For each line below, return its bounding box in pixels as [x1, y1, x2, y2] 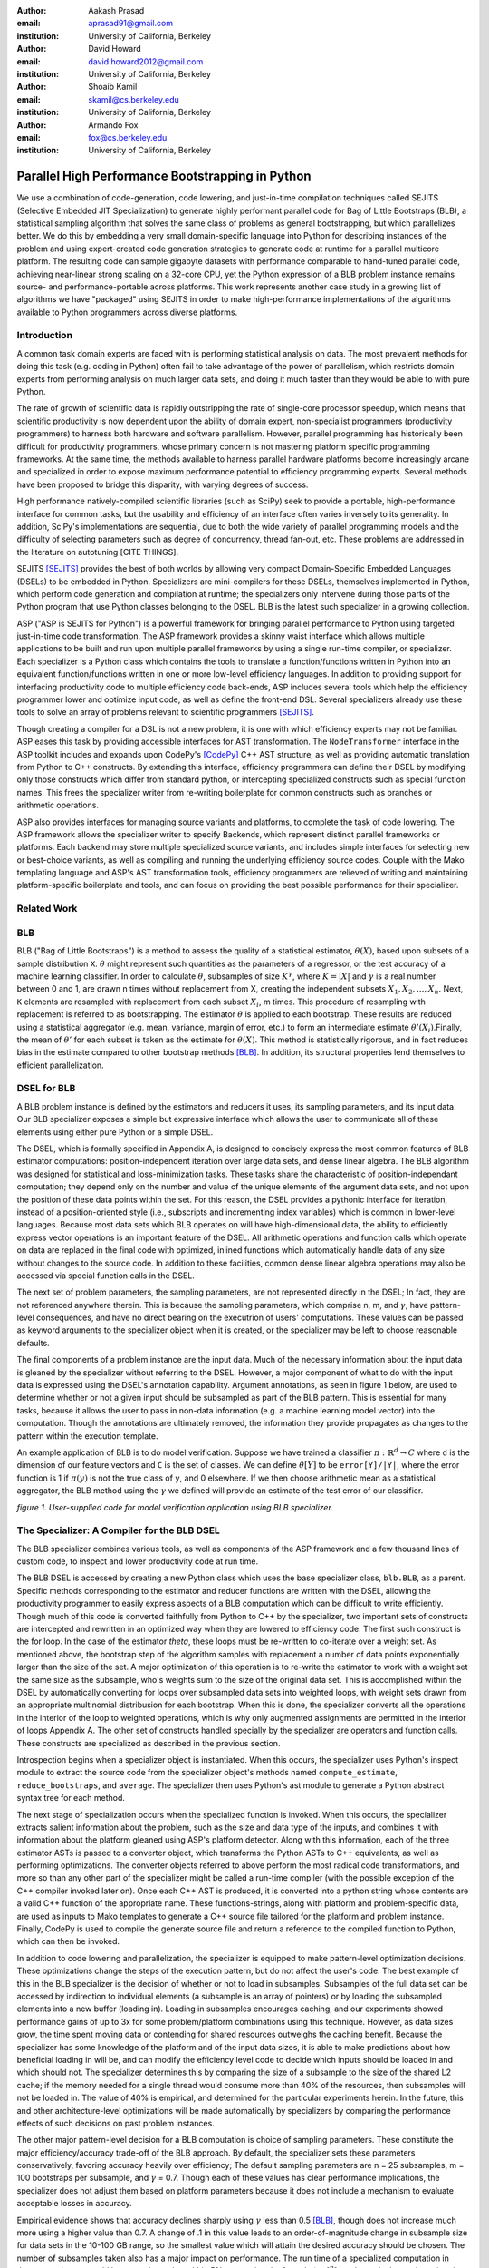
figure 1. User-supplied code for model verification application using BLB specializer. [16, 1501, 334, 1512]
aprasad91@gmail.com [88, 18, 174, 29]
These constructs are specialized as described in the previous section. [16, 1737, 281, 1748]
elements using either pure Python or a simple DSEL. [16, 1126, 214, 1138]
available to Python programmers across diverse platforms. [16, 307, 238, 318]
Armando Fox [88, 119, 139, 131]
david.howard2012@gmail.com [88, 55, 204, 67]
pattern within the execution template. [16, 1430, 158, 1442]
